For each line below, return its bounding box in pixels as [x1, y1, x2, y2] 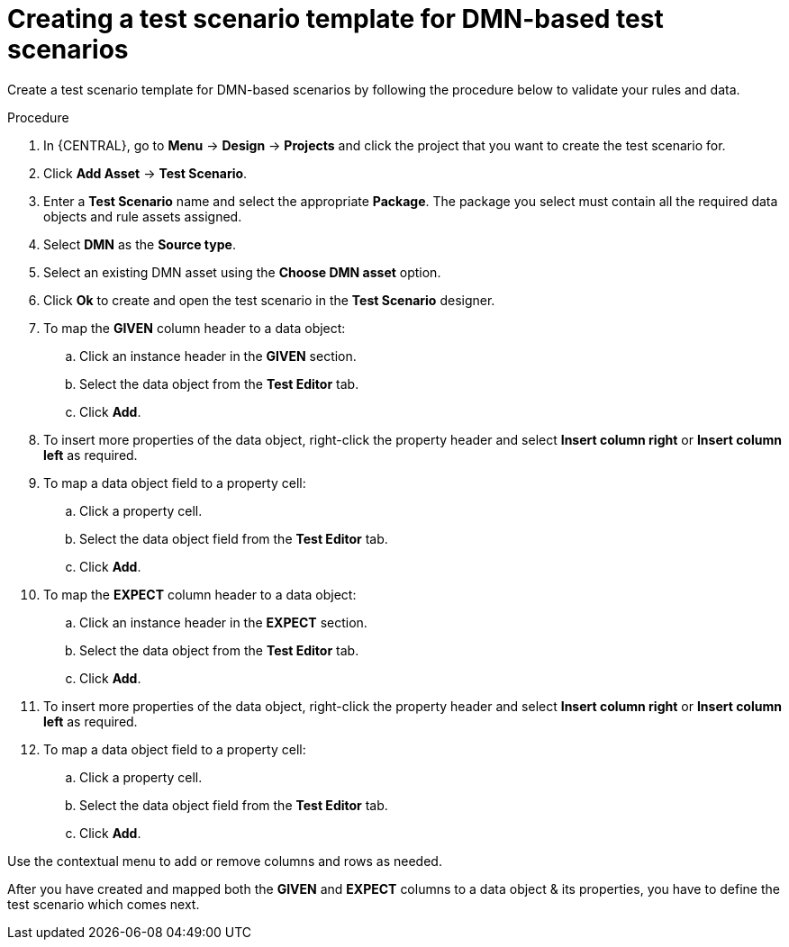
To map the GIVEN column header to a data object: [43, 320, 346, 336]
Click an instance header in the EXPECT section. [79, 614, 367, 630]
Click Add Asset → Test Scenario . [43, 165, 248, 181]
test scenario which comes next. [7, 896, 200, 912]
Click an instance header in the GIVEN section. [79, 347, 357, 364]
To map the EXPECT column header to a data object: [43, 586, 357, 602]
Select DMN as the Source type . [43, 236, 236, 252]
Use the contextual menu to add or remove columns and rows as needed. [7, 852, 442, 869]
